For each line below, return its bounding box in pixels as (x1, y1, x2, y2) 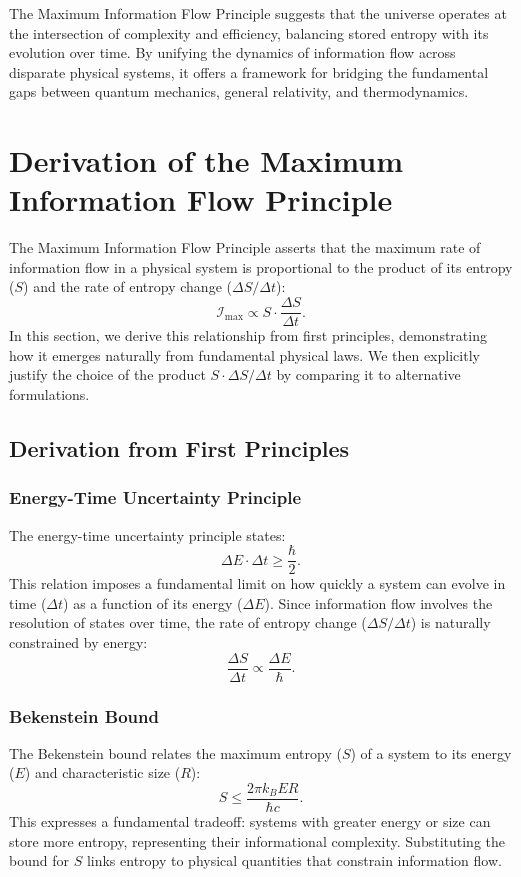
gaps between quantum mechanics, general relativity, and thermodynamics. (9, 81, 469, 102)
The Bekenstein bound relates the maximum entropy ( (9, 742, 342, 763)
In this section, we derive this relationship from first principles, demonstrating (9, 325, 487, 346)
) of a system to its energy (350, 742, 512, 763)
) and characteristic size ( (24, 762, 181, 783)
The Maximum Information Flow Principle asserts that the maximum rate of (9, 237, 481, 258)
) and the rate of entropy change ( (23, 276, 232, 297)
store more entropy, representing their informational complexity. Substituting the (9, 830, 506, 851)
